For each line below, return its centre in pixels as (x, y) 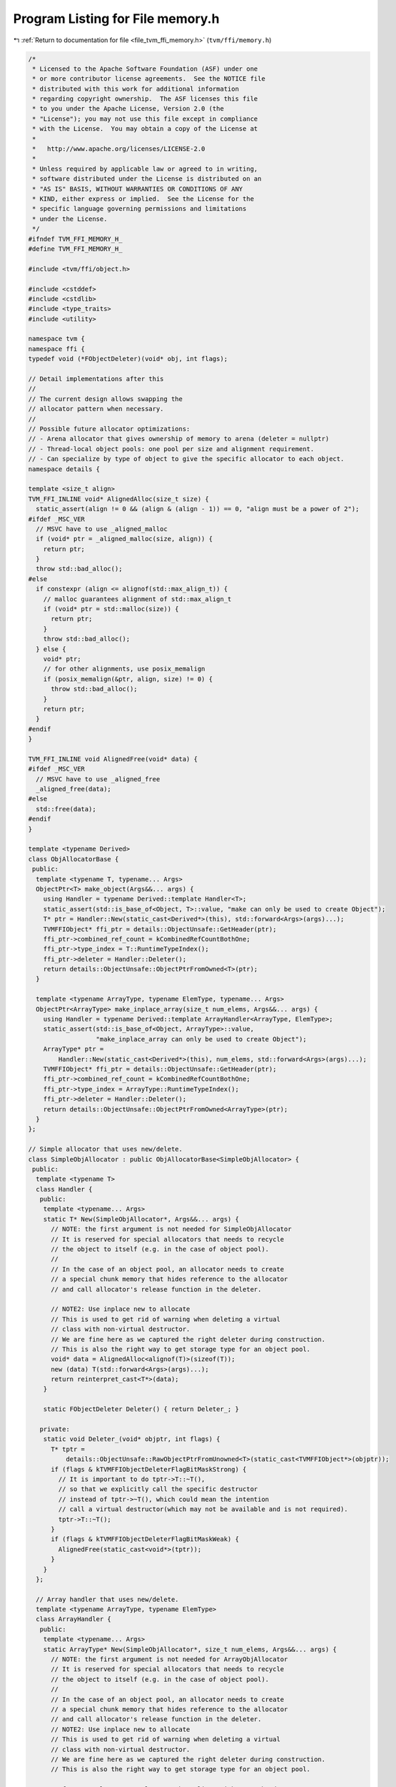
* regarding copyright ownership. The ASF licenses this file (145, 99)
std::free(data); (66, 809)
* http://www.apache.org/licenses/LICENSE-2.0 (119, 149)
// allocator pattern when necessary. (96, 409)
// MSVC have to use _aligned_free (98, 779)
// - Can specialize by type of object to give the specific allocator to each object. (186, 459)
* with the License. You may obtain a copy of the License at (145, 129)
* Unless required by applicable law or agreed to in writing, (145, 169)
